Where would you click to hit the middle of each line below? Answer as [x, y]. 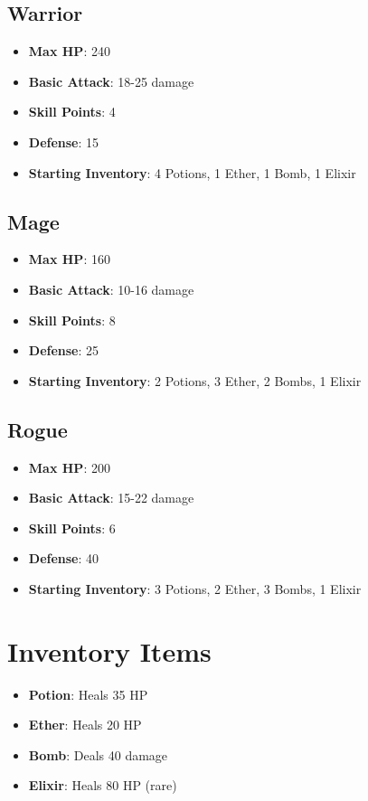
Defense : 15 [64, 141]
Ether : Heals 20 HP [85, 725]
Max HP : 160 [69, 259]
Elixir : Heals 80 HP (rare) [103, 785]
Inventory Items [109, 650]
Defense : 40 [64, 558]
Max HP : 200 [69, 467]
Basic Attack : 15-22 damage [111, 498]
